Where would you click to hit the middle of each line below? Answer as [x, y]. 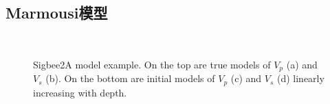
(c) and [246, 78]
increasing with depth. [80, 92]
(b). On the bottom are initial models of [130, 78]
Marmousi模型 [57, 13]
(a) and [302, 64]
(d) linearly [300, 78]
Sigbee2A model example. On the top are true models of [152, 64]
